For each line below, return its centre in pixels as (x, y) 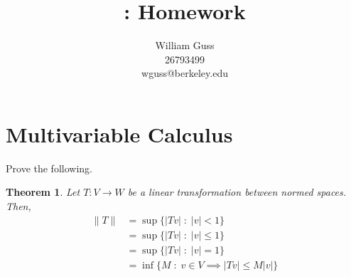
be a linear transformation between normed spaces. (237, 192)
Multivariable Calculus (119, 134)
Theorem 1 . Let (43, 192)
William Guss (185, 45)
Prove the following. (49, 168)
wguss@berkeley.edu (185, 73)
